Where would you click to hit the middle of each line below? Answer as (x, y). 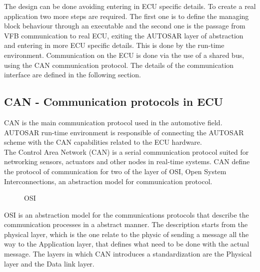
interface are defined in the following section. (72, 75)
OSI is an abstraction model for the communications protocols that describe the (126, 214)
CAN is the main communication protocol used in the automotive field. (113, 122)
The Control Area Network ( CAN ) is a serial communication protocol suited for (126, 151)
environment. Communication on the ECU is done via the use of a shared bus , (124, 55)
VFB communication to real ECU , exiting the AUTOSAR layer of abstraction (124, 35)
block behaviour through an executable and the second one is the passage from (125, 26)
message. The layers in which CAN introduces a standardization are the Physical (128, 254)
